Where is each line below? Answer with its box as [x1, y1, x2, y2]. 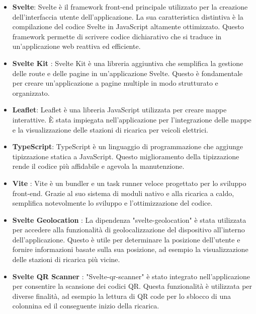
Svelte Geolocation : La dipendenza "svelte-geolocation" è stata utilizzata [12, 214, 246, 225]
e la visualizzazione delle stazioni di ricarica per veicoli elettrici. [12, 124, 208, 135]
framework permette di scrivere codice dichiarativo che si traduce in [12, 31, 222, 41]
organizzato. [12, 87, 50, 98]
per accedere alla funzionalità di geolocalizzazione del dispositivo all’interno [12, 224, 245, 235]
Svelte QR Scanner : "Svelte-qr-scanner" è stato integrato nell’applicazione [12, 271, 250, 281]
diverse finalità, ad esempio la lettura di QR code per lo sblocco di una [12, 290, 231, 301]
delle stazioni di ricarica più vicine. [12, 254, 120, 265]
